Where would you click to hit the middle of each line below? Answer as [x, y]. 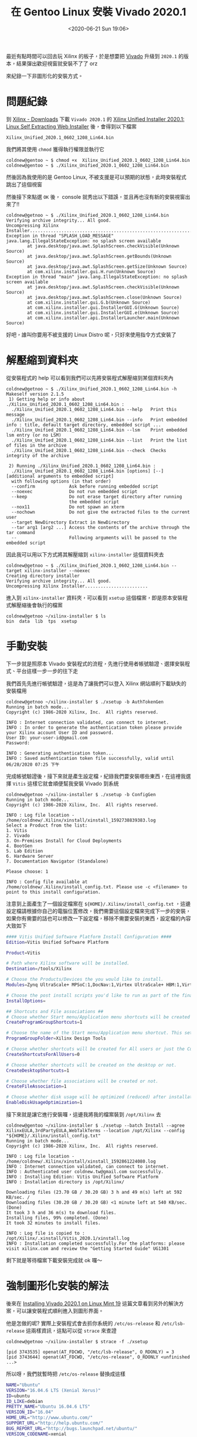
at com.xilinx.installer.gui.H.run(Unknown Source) [92, 271]
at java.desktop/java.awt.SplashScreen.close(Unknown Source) [105, 297]
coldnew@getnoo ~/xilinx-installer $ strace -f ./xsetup [77, 1341]
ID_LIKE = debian [25, 1401]
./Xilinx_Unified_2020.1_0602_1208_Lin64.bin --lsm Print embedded [99, 430]
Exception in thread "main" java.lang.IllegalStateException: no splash [97, 277]
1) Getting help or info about [47, 399]
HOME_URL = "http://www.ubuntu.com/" [50, 1418]
